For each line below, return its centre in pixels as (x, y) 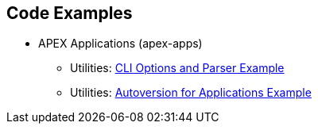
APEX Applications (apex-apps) (120, 44)
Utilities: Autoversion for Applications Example (191, 93)
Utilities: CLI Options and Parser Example (177, 68)
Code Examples (70, 13)
